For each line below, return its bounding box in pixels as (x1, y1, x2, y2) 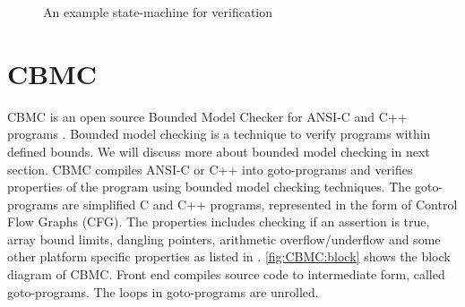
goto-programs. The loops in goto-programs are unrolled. (7, 282, 319, 301)
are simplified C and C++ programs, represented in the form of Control (62, 194, 458, 213)
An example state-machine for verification (43, 3, 273, 21)
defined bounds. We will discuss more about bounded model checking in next (7, 141, 430, 160)
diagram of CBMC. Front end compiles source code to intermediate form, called (7, 265, 445, 284)
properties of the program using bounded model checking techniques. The (7, 177, 411, 196)
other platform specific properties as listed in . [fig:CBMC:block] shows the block (7, 247, 451, 266)
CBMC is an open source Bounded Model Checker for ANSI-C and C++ (7, 107, 408, 125)
